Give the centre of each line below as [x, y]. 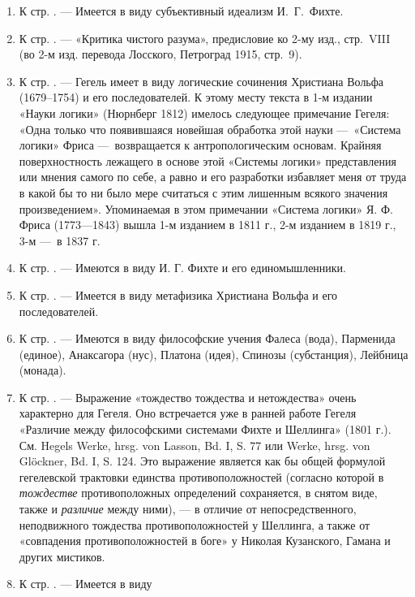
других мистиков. [62, 556]
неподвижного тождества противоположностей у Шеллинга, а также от [195, 524]
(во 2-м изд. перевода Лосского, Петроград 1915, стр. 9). [160, 54]
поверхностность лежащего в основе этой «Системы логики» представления [207, 160]
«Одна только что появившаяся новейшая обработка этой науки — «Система [210, 129]
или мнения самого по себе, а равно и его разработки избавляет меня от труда [213, 177]
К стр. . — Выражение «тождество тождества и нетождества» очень [188, 397]
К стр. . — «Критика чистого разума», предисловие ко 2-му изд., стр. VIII [205, 38]
